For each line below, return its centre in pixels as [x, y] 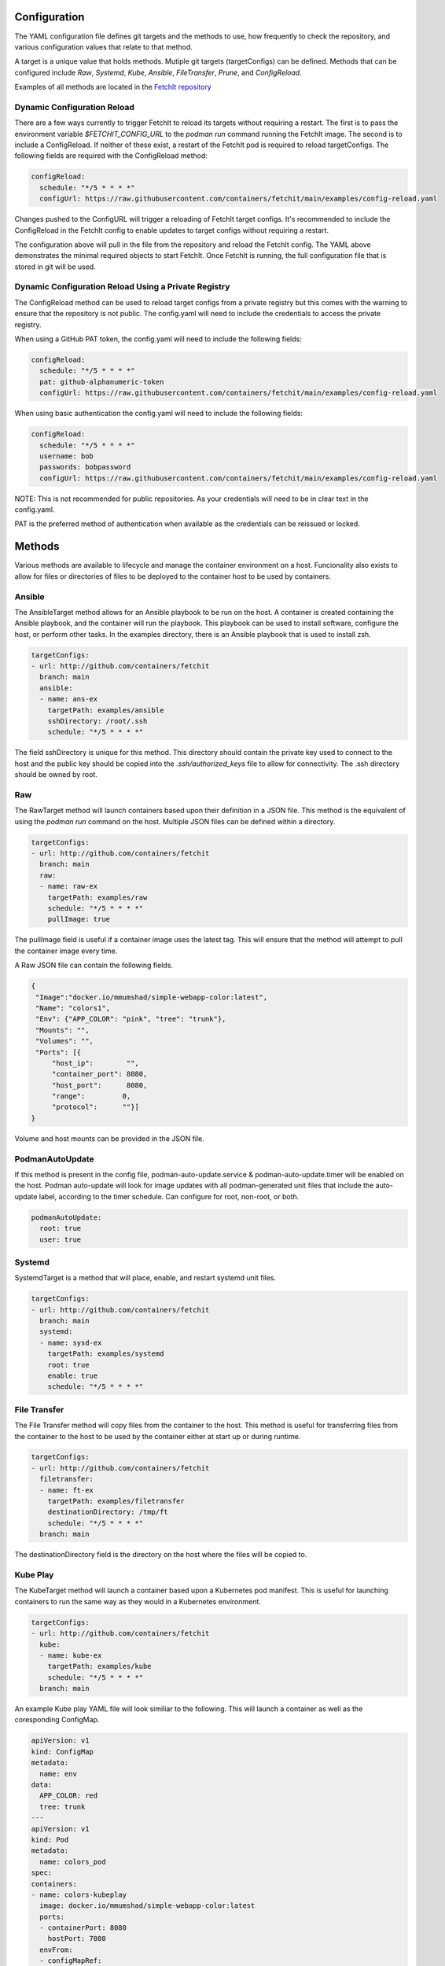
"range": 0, [91, 1096]
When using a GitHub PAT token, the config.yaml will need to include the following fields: [158, 339]
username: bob [67, 456]
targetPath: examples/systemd [106, 1354]
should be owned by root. [56, 775]
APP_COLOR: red [69, 1796]
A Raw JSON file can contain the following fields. [94, 965]
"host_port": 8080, [99, 1085]
